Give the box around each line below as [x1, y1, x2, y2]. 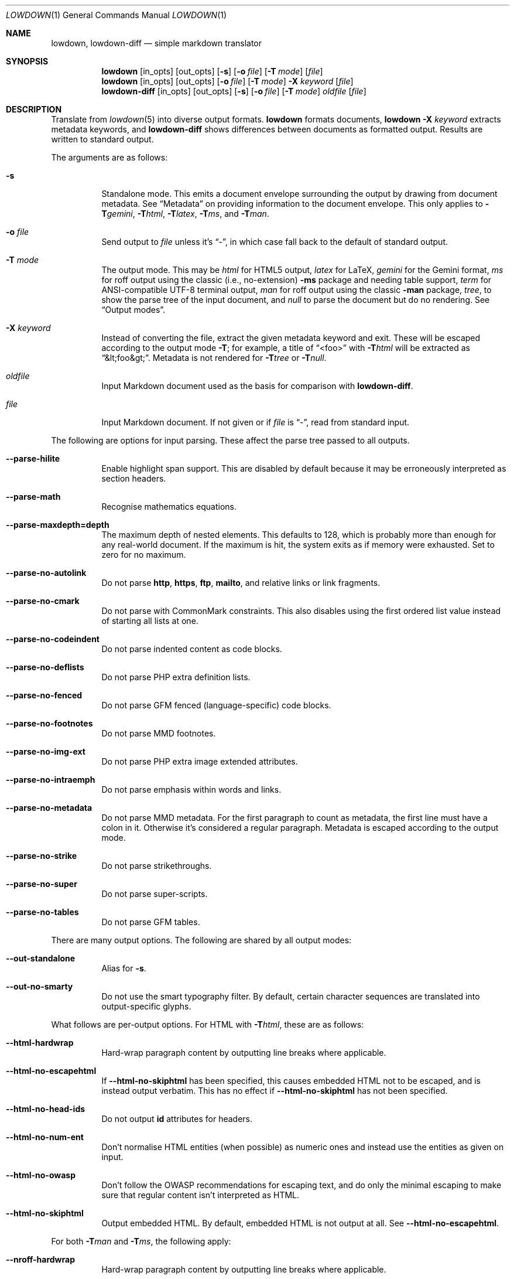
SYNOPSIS [6, 56, 49, 66]
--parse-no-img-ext [6, 746, 85, 756]
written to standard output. [51, 134, 154, 144]
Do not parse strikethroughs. [101, 861, 212, 871]
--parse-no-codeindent [6, 634, 100, 644]
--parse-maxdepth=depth [6, 520, 109, 530]
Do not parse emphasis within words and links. [101, 785, 282, 794]
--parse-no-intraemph [6, 775, 95, 785]
